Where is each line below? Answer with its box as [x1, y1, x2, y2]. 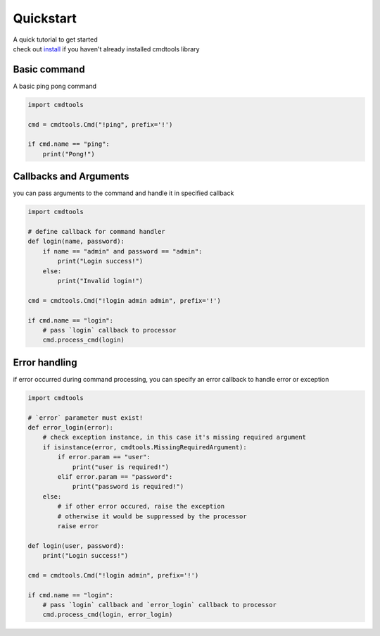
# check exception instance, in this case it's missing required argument [42, 433, 306, 442]
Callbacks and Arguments [13, 170, 129, 182]
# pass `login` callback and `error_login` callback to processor [42, 601, 277, 609]
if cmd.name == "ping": [27, 140, 110, 148]
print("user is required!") [72, 463, 169, 471]
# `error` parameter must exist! [27, 413, 144, 422]
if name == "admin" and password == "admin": [42, 247, 203, 255]
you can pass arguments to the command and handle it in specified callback [13, 189, 234, 197]
